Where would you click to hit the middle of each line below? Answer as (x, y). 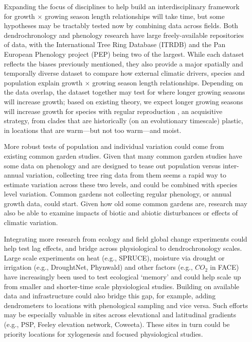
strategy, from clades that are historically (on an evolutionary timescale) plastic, (124, 121)
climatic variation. (31, 222)
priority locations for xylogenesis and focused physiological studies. (104, 334)
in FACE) (224, 267)
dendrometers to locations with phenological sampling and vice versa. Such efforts (126, 305)
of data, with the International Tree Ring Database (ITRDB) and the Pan (115, 44)
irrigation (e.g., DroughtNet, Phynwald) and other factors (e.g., (99, 267)
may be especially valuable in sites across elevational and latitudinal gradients (120, 315)
